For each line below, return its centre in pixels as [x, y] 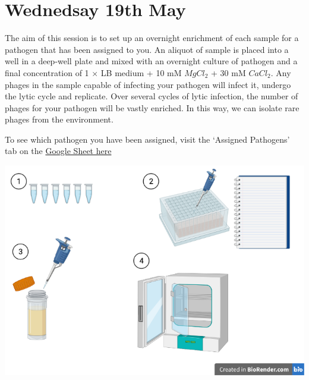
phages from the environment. [59, 119]
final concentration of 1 [47, 72]
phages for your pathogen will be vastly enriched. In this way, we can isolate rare [152, 107]
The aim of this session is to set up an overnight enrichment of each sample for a [152, 38]
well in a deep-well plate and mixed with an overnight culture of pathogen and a [151, 61]
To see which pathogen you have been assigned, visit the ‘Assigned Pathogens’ [147, 139]
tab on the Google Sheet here [58, 151]
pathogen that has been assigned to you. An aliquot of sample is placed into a [147, 49]
